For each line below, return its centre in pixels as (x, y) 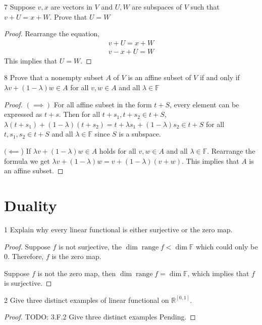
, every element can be (204, 104)
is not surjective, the (90, 246)
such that (205, 7)
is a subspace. (140, 134)
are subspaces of (157, 7)
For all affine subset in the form (103, 104)
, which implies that (218, 273)
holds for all (118, 151)
